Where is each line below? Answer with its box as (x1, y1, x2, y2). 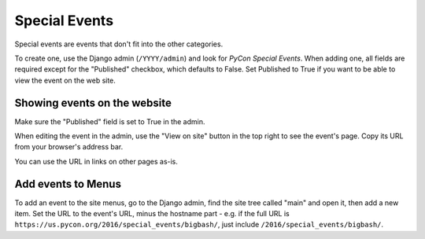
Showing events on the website (14, 96, 172, 109)
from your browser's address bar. (14, 142, 124, 152)
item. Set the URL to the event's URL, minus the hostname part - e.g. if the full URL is (14, 209, 290, 219)
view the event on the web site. (14, 75, 116, 85)
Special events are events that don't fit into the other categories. (14, 39, 224, 49)
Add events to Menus (14, 177, 122, 190)
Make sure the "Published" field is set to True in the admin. (14, 116, 205, 126)
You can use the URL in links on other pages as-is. (14, 156, 179, 166)
